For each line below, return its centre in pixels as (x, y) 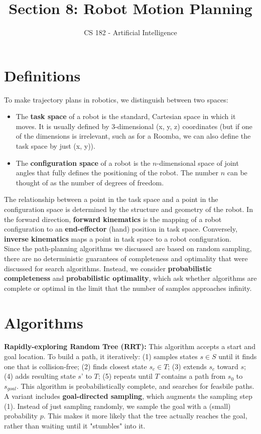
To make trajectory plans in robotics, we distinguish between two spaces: (116, 99)
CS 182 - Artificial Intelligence (130, 32)
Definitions (42, 75)
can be (237, 173)
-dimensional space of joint (198, 162)
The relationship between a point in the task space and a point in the (111, 199)
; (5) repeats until (125, 376)
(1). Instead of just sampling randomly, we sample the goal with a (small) (117, 406)
